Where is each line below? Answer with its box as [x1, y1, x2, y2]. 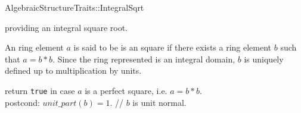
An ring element [5, 41, 64, 54]
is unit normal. [132, 96, 187, 108]
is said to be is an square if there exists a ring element [73, 41, 272, 54]
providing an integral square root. [5, 21, 128, 33]
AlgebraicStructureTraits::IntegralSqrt [5, 1, 144, 13]
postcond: [5, 96, 40, 108]
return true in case [5, 84, 75, 96]
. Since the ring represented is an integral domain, [52, 52, 235, 65]
